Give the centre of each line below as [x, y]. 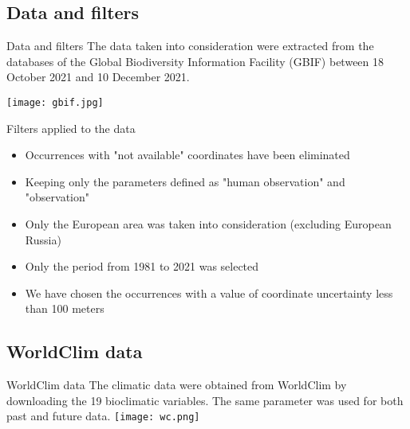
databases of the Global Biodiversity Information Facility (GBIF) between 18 [195, 61]
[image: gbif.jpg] [55, 102]
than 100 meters [65, 308]
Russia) [43, 239]
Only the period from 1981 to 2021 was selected [142, 266]
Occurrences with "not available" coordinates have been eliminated [187, 155]
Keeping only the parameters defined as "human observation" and [185, 181]
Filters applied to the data [71, 128]
